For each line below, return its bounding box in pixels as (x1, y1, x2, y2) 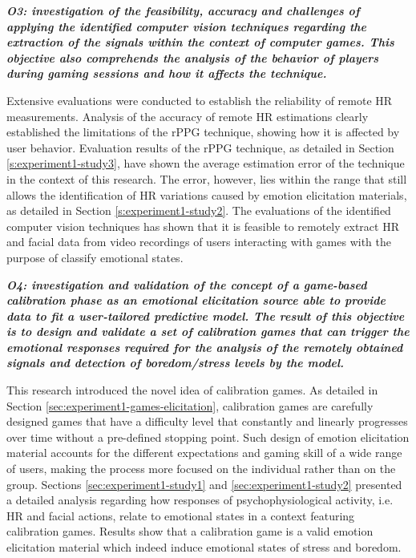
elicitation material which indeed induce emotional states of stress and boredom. (6, 539, 402, 555)
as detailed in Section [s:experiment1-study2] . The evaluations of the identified (6, 202, 391, 219)
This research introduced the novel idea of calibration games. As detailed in (6, 382, 378, 398)
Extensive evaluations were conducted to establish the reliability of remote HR (6, 91, 393, 108)
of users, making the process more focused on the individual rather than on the (6, 460, 396, 477)
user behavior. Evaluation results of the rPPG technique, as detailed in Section (6, 139, 394, 156)
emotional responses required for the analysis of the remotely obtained (6, 338, 403, 355)
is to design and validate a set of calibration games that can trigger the (6, 323, 410, 340)
